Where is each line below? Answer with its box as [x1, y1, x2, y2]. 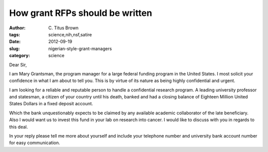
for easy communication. [9, 140, 61, 146]
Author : [9, 25, 26, 31]
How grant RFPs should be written [9, 7, 152, 18]
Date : [9, 39, 21, 45]
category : [9, 53, 30, 59]
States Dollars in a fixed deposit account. [9, 101, 93, 107]
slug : [9, 45, 20, 52]
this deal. [9, 124, 28, 130]
